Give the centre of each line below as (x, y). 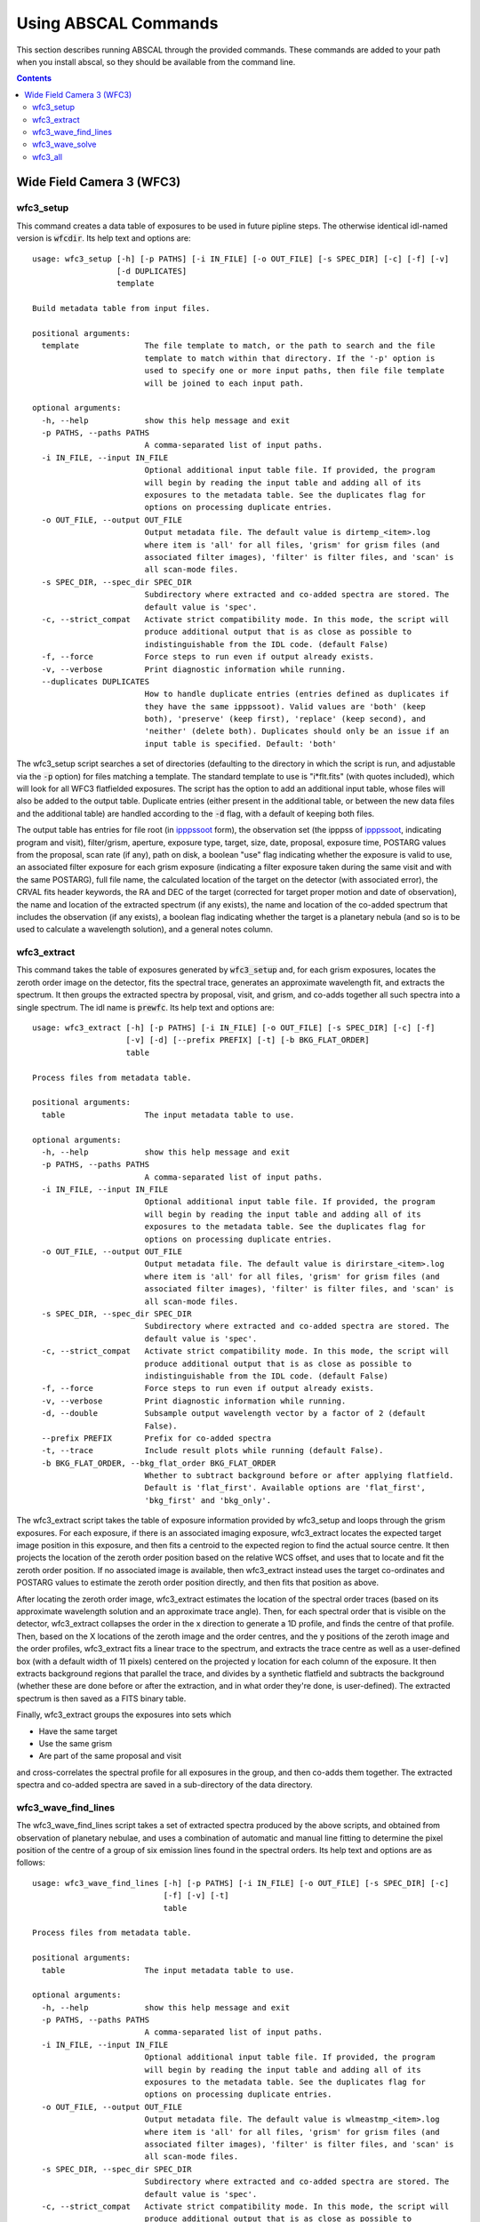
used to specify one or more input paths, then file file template (294, 371)
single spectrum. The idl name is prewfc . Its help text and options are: (145, 1007)
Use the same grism (76, 1743)
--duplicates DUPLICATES (96, 681)
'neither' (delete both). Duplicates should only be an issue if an (297, 731)
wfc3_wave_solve (64, 144)
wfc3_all (47, 156)
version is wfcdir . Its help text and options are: (104, 238)
